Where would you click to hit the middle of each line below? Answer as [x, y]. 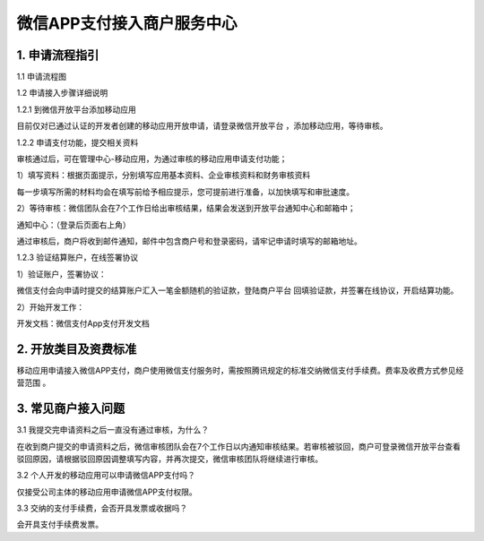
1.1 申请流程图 [42, 77]
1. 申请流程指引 [58, 55]
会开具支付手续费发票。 [60, 525]
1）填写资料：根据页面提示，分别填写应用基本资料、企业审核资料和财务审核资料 [164, 176]
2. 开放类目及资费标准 [77, 349]
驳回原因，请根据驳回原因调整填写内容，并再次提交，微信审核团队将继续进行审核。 [169, 459]
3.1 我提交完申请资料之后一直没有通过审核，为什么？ [113, 430]
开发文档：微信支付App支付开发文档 [83, 323]
